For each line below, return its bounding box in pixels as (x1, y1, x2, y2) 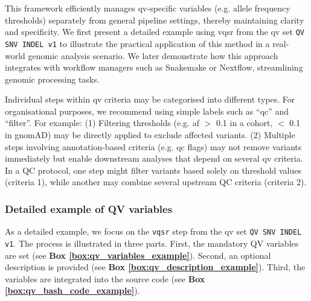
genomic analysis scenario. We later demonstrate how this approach (28, 49, 278, 62)
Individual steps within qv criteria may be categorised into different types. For (5, 93, 295, 106)
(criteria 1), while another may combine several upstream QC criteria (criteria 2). (5, 176, 307, 188)
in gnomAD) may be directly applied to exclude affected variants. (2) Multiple (5, 128, 295, 141)
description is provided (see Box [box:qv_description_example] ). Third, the (5, 261, 306, 273)
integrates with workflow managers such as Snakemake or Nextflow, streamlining (5, 61, 303, 74)
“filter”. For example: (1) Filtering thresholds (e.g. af (5, 116, 199, 129)
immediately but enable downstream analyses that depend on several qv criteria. (5, 152, 303, 165)
